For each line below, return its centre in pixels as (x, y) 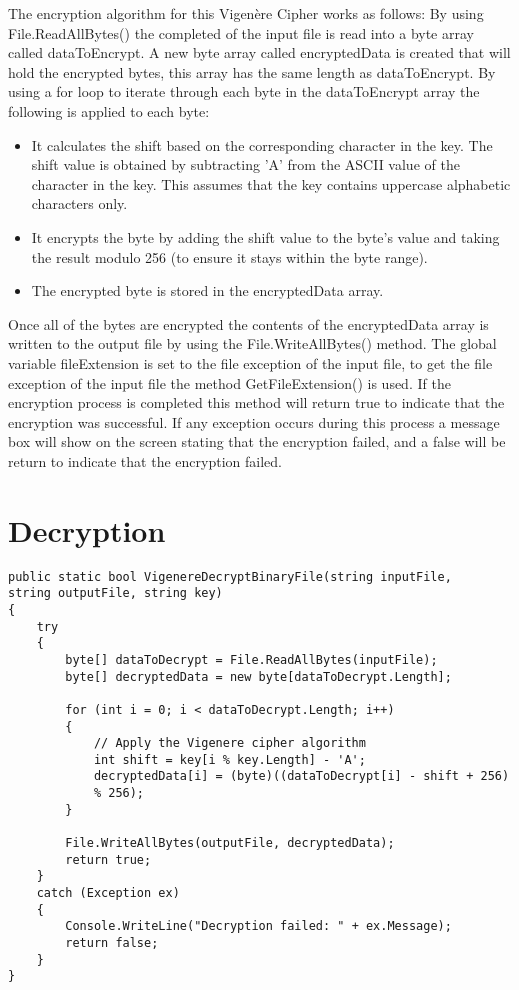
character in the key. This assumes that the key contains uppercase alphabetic (271, 183)
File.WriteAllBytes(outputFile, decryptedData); (230, 843)
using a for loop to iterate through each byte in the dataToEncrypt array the (244, 91)
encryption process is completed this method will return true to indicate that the (256, 402)
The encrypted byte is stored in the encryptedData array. (207, 290)
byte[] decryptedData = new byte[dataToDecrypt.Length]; (258, 676)
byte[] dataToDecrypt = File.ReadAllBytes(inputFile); (251, 659)
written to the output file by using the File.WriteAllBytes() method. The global (252, 343)
